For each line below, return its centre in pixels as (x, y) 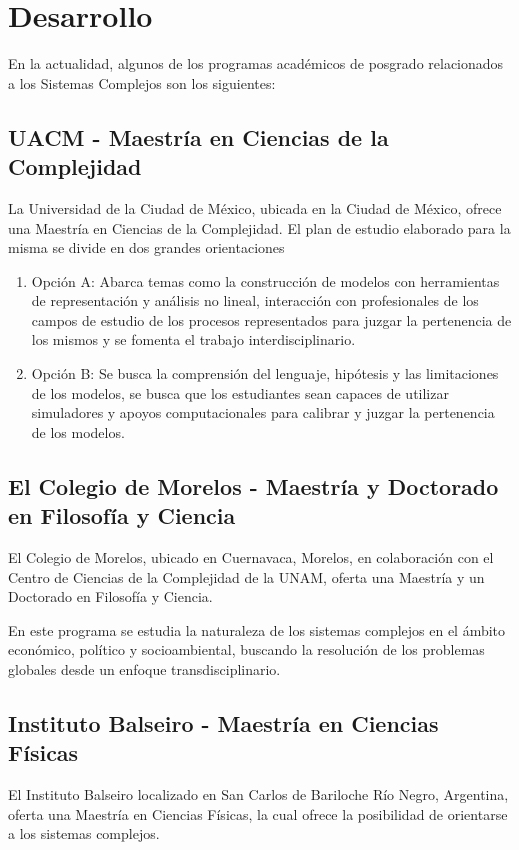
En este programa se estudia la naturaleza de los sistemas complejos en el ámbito (257, 629)
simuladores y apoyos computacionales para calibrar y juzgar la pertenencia (263, 412)
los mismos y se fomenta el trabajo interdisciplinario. (193, 339)
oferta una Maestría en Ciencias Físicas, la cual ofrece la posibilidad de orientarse (258, 813)
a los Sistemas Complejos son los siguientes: (142, 82)
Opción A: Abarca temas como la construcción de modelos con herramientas (265, 280)
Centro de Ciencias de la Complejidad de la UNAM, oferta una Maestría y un (246, 576)
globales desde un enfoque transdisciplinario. (144, 669)
